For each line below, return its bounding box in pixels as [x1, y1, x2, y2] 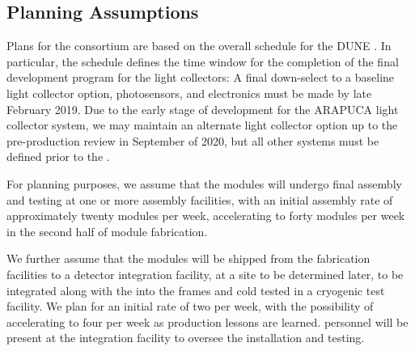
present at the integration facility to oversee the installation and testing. [6, 329, 365, 346]
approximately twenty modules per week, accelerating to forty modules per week [6, 207, 405, 224]
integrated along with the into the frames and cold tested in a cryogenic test [6, 281, 385, 298]
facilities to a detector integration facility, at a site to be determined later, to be [6, 265, 404, 282]
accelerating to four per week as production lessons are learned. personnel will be [6, 313, 409, 330]
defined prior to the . [6, 148, 110, 165]
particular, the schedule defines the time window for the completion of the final [6, 53, 399, 70]
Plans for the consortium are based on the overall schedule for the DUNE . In [6, 37, 392, 54]
